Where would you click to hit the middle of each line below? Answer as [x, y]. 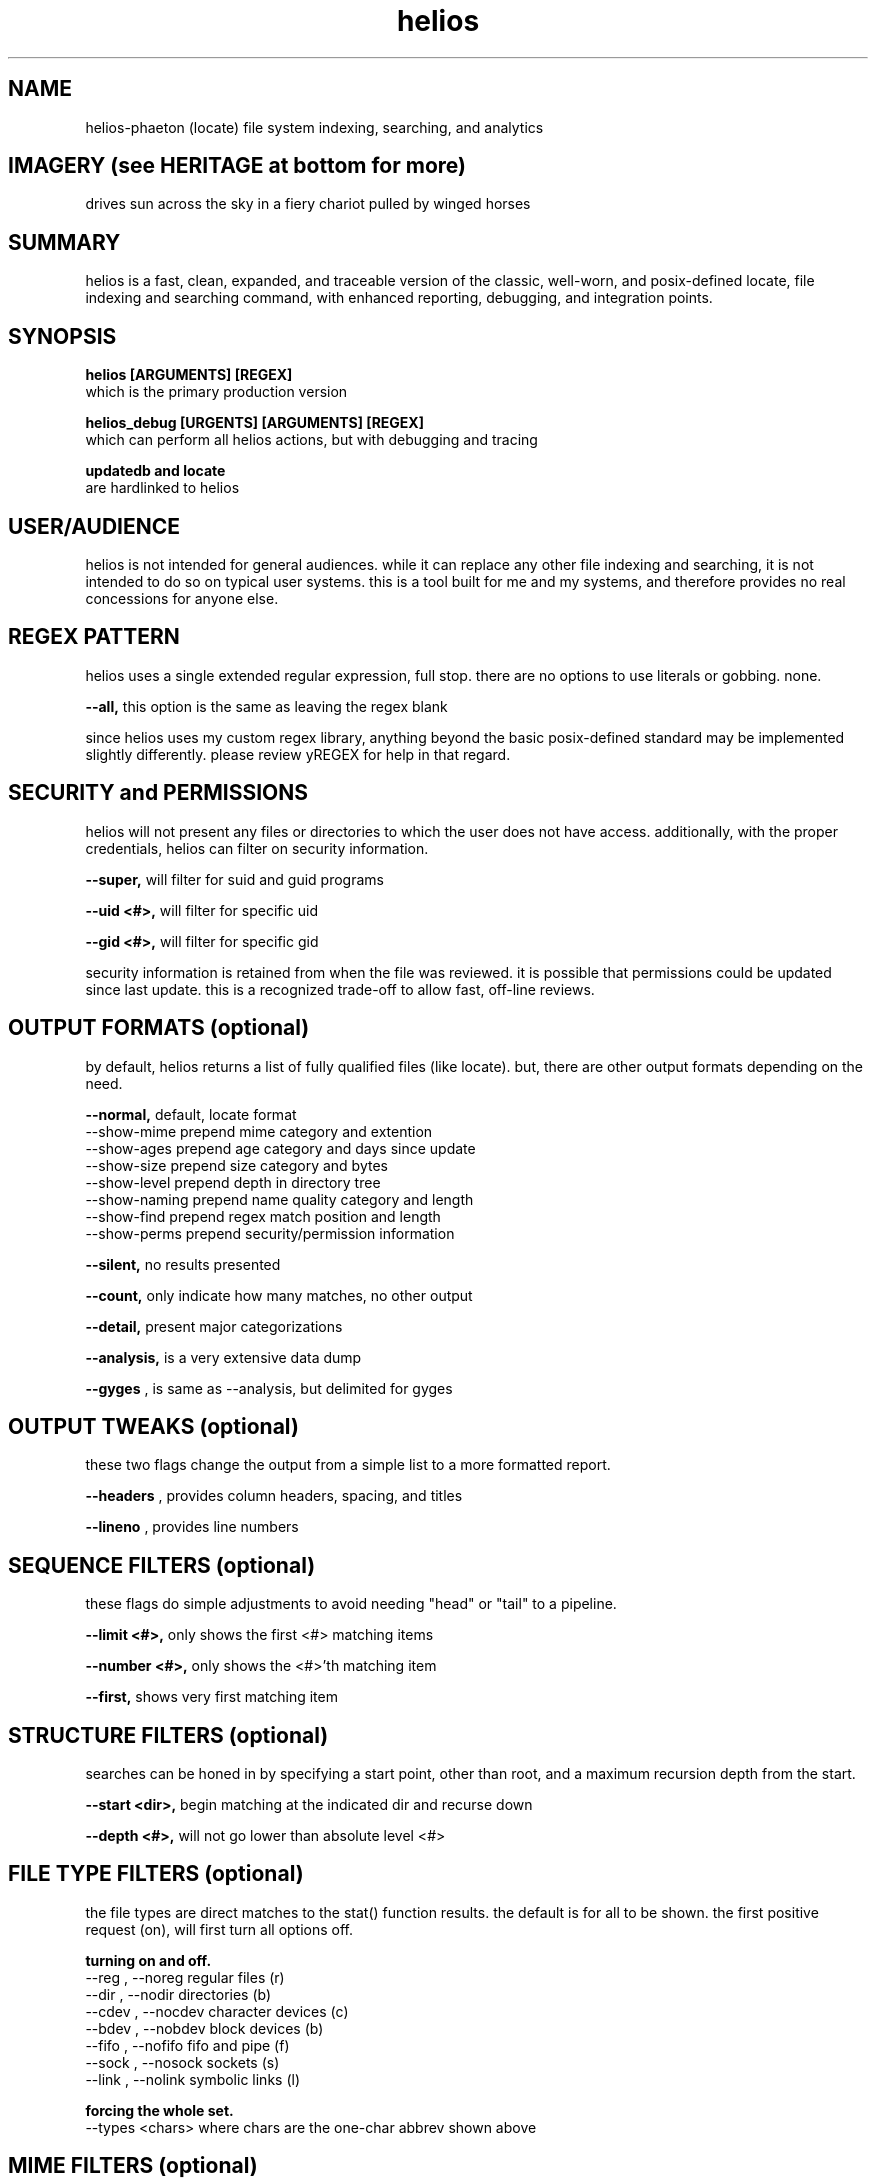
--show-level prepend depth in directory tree [233, 1182]
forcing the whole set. [159, 2110]
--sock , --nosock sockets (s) [182, 2062]
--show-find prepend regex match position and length [263, 1216]
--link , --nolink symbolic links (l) [193, 2079]
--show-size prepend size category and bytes [236, 1165]
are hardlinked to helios [162, 488]
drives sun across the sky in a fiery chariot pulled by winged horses [308, 204]
